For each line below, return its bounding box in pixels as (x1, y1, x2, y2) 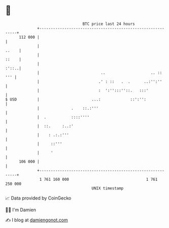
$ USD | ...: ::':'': (5, 96, 146, 102)
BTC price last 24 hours (82, 21, 136, 26)
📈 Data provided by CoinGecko (5, 195, 72, 201)
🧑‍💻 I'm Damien (5, 207, 37, 213)
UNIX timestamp (91, 185, 124, 191)
